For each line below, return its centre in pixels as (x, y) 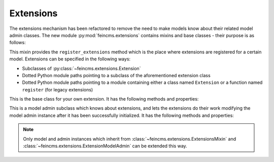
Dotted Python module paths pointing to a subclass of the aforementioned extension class (116, 75)
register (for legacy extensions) (58, 89)
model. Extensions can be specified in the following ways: (70, 59)
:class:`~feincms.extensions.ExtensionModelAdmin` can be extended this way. (105, 146)
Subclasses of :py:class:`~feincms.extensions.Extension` (81, 68)
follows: (18, 43)
